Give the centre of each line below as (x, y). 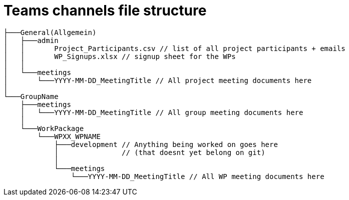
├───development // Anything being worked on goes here (166, 144)
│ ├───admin (31, 40)
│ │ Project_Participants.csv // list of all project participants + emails (174, 48)
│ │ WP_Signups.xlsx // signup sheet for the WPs (120, 56)
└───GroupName (31, 96)
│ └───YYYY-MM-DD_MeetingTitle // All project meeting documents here (158, 80)
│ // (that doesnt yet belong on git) (160, 152)
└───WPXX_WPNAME (69, 136)
